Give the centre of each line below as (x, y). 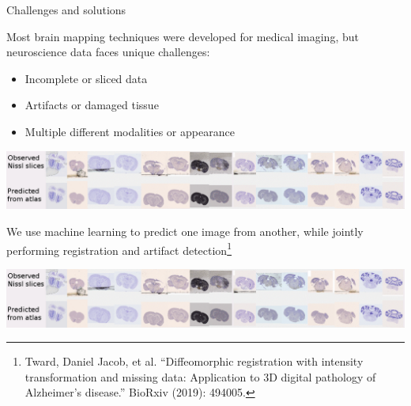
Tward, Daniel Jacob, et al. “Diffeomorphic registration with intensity (194, 361)
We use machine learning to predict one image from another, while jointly (185, 231)
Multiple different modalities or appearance (130, 131)
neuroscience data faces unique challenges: (108, 52)
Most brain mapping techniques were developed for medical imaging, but (183, 36)
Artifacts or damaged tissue (92, 105)
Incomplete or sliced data (86, 78)
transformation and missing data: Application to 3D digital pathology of (200, 376)
